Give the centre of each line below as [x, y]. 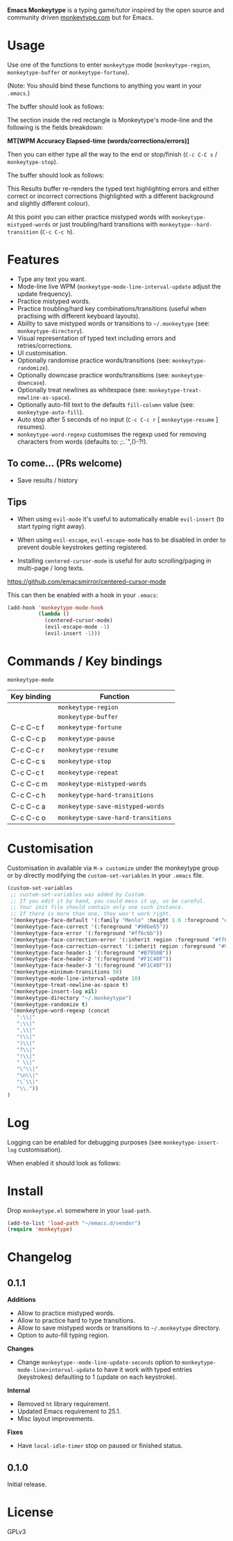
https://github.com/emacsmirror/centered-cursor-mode [87, 581]
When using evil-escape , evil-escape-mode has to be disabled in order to [121, 540]
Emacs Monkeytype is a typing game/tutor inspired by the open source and [116, 10]
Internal [19, 1391]
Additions [21, 1300]
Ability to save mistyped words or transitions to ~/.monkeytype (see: [113, 323]
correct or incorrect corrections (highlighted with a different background [110, 196]
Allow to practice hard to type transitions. [76, 1321]
